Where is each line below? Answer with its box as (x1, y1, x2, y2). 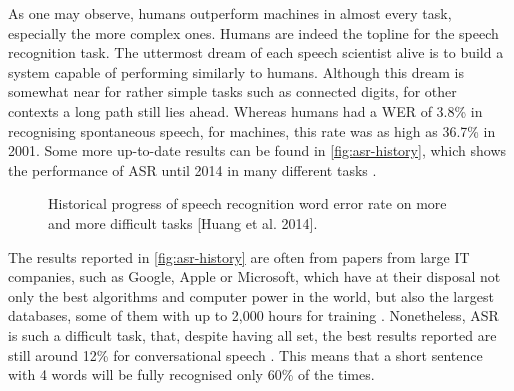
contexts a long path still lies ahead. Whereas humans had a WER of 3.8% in (8, 100, 483, 121)
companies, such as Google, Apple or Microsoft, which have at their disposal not (8, 266, 501, 287)
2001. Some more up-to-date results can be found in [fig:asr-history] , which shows (8, 140, 507, 161)
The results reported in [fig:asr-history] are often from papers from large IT (8, 246, 470, 267)
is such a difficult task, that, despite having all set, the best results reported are (8, 324, 497, 345)
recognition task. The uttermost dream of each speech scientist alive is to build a (8, 42, 504, 63)
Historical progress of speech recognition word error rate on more (48, 193, 447, 214)
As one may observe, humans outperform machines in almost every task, (8, 3, 452, 23)
